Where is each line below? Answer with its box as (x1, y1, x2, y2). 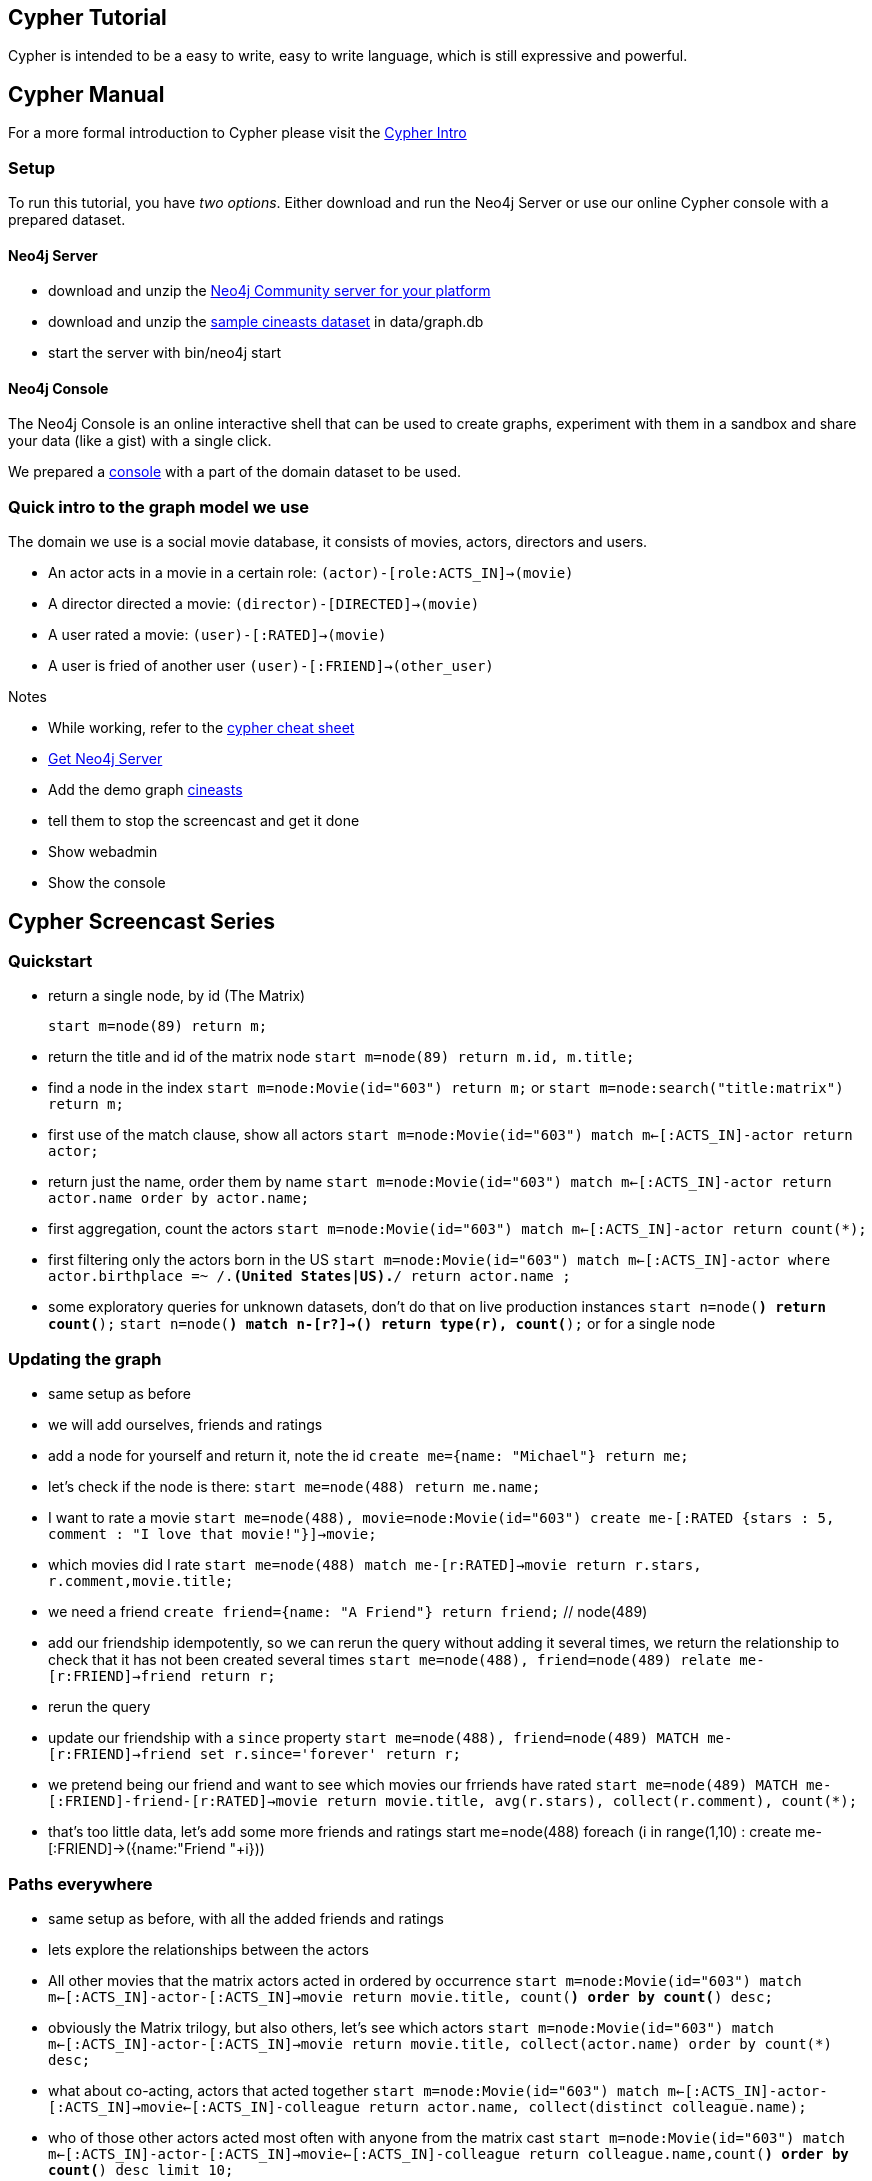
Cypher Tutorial (8, 5, 167, 30)
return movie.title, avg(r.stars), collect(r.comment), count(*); (326, 1793, 858, 1810)
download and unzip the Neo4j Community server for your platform (48, 282, 491, 300)
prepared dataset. (8, 211, 126, 229)
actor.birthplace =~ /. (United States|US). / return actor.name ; (48, 1268, 571, 1285)
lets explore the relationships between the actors (48, 1940, 369, 1958)
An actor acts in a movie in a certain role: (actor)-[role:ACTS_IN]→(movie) (48, 564, 574, 582)
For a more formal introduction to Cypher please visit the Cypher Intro (8, 124, 467, 142)
